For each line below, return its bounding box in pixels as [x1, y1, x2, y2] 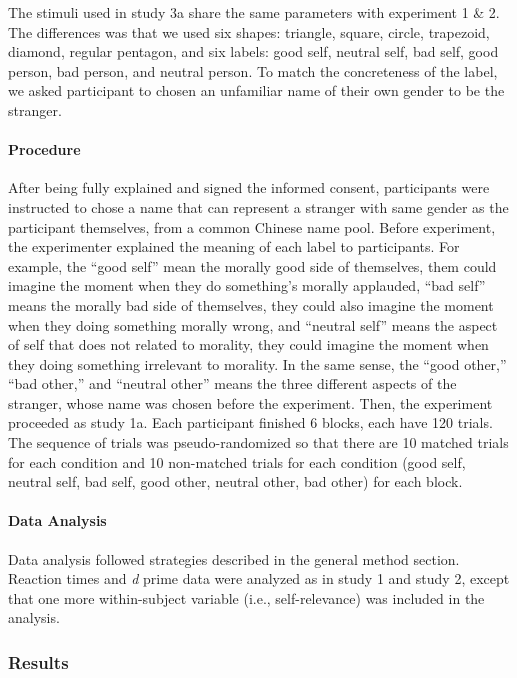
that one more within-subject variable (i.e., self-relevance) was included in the [8, 587, 485, 608]
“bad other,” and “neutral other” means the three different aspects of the [8, 373, 457, 394]
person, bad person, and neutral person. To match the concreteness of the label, [8, 60, 498, 81]
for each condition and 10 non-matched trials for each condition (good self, [8, 451, 466, 472]
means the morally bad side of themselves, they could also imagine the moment [8, 294, 494, 315]
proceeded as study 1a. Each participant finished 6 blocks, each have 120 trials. [8, 412, 493, 433]
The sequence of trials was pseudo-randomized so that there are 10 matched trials [8, 432, 509, 453]
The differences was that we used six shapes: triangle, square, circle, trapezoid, [8, 21, 490, 42]
